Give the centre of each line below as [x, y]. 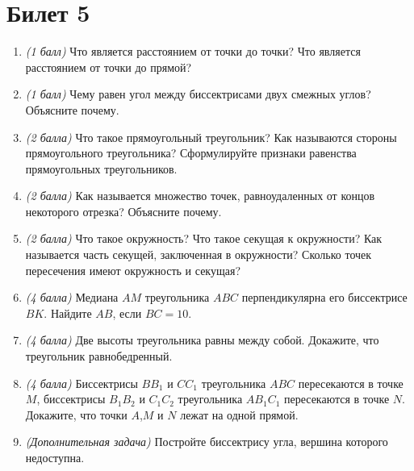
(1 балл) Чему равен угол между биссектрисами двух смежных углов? [198, 94]
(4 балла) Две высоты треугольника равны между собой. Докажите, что [202, 340]
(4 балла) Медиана [72, 297]
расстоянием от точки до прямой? [109, 67]
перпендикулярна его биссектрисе [324, 297]
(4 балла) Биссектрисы [82, 383]
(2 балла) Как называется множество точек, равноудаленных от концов [200, 196]
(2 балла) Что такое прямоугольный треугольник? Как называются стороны [211, 137]
